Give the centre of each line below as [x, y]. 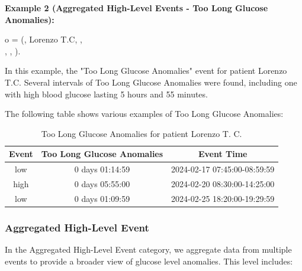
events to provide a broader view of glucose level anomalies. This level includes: [149, 261]
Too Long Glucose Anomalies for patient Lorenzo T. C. [142, 133]
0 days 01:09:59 [102, 198]
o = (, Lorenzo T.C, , [44, 39]
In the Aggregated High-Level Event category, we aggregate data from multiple [148, 249]
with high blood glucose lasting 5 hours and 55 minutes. [106, 94]
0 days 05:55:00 [102, 184]
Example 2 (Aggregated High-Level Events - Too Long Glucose [136, 8]
